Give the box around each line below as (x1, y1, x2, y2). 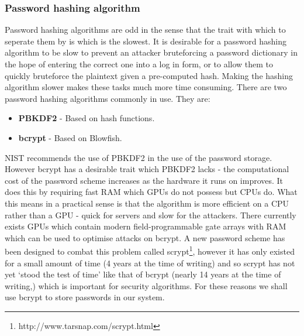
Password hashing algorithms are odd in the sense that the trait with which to (5, 23, 286, 36)
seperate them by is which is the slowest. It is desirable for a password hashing (5, 35, 286, 47)
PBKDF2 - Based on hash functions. (18, 112, 155, 124)
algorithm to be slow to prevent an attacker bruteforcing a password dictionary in (5, 46, 298, 59)
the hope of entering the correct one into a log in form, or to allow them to (5, 58, 274, 70)
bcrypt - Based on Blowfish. (18, 131, 122, 143)
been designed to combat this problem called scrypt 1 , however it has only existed (5, 244, 295, 257)
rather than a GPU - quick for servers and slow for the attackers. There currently (5, 208, 296, 221)
